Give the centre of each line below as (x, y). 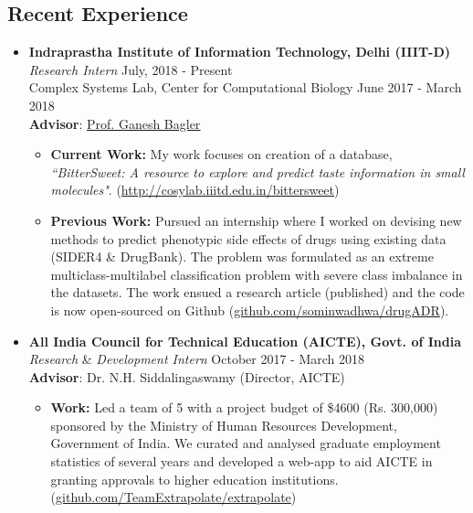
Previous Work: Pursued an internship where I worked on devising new (256, 220)
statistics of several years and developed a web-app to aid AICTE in (242, 461)
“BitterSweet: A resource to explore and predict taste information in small (258, 171)
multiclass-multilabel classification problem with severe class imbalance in (257, 274)
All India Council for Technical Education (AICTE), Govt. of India (245, 341)
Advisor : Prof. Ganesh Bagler (115, 123)
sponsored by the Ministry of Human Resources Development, (224, 425)
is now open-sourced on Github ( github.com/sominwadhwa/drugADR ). (250, 310)
